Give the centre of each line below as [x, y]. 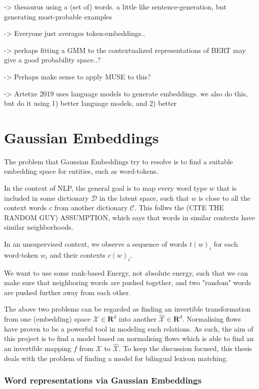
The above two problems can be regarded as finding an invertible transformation [127, 309]
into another [137, 319]
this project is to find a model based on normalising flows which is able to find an [129, 338]
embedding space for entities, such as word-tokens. [81, 171]
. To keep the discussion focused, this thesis [185, 348]
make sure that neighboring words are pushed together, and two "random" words [128, 282]
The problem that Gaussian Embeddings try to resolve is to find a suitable [118, 161]
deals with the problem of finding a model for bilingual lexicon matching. [116, 358]
